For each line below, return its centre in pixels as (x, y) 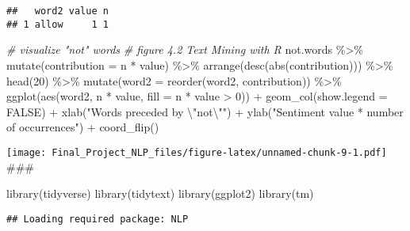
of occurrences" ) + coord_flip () (83, 127)
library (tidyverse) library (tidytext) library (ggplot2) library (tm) (160, 193)
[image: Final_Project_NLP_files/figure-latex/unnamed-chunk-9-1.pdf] (197, 152)
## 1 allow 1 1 (57, 24)
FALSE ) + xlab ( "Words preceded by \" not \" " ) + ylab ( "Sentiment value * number (205, 111)
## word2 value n (57, 11)
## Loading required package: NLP (98, 219)
